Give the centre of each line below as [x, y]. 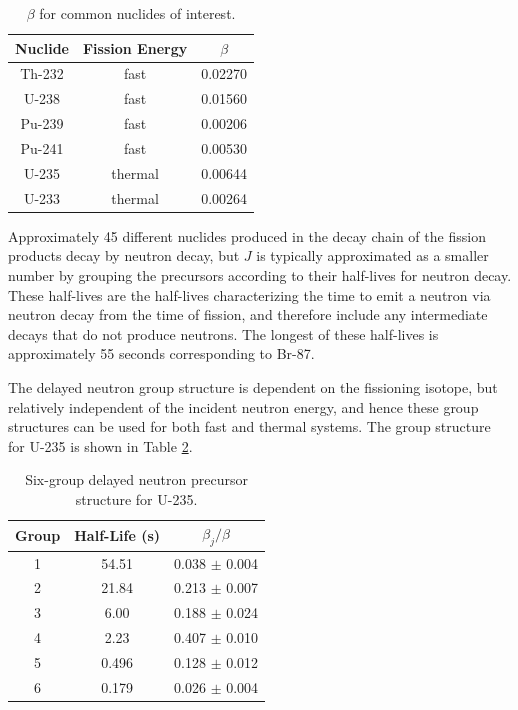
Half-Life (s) [117, 535]
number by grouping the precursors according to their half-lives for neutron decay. [260, 274]
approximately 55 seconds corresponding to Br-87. [161, 353]
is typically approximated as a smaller [372, 255]
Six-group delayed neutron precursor [136, 479]
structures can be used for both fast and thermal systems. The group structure [249, 426]
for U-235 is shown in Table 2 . [100, 445]
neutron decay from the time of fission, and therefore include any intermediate [248, 314]
